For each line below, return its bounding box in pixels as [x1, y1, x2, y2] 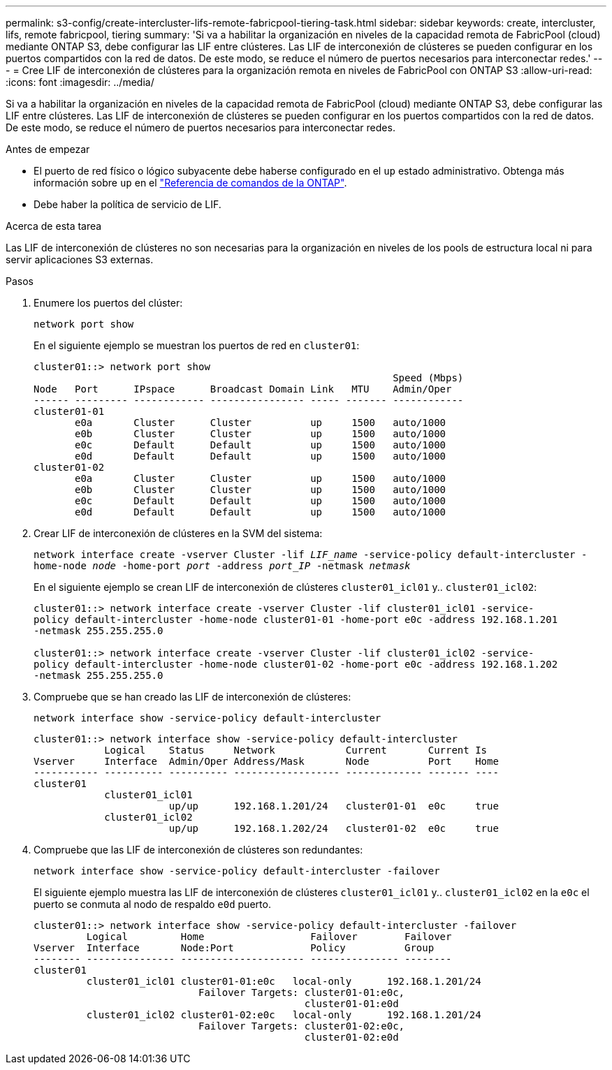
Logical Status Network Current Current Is [104, 745, 488, 756]
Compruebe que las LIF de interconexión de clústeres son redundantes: [34, 844, 363, 856]
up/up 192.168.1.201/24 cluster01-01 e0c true [168, 800, 499, 812]
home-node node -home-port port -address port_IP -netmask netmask [34, 560, 411, 571]
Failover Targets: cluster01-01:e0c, [198, 987, 405, 998]
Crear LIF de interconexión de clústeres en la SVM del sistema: [34, 527, 323, 539]
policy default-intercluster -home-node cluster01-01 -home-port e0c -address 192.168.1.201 [34, 614, 558, 625]
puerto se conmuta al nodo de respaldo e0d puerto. [34, 898, 271, 910]
